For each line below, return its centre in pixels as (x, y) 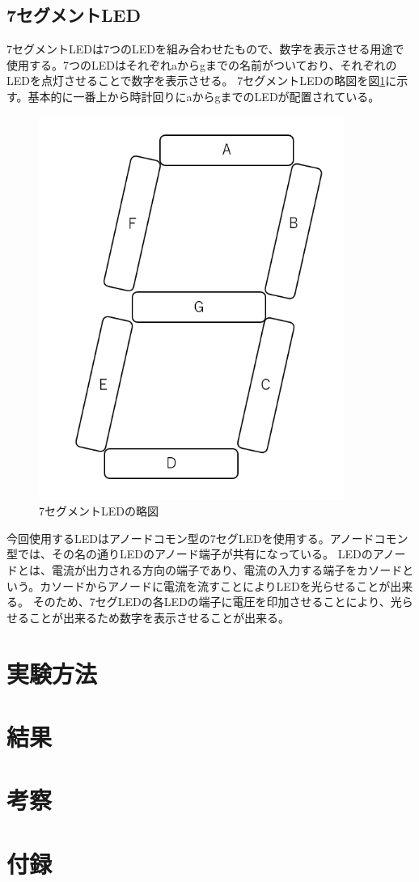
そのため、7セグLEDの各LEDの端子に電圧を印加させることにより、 (212, 602)
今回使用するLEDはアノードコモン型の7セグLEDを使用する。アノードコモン (207, 538)
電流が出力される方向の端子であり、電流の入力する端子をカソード (227, 570)
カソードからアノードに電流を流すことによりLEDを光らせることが (215, 585)
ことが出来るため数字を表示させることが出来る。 (159, 617)
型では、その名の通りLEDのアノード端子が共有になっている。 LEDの (190, 554)
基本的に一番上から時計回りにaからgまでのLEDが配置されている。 (204, 96)
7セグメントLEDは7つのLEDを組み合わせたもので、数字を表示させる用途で (205, 49)
